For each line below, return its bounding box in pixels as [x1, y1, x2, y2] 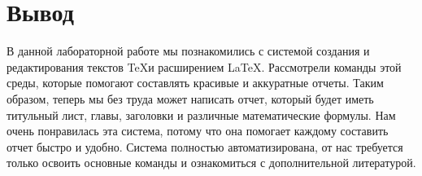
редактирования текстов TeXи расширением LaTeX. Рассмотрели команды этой [7, 58, 402, 75]
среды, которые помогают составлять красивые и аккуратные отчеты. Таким [7, 74, 384, 91]
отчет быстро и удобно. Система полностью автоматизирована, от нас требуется [7, 138, 403, 155]
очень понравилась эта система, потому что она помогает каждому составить [7, 122, 389, 139]
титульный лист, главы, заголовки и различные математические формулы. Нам [7, 106, 396, 123]
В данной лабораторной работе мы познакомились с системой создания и [7, 42, 370, 59]
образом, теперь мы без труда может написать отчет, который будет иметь [7, 90, 374, 107]
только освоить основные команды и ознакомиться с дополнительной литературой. [7, 154, 416, 171]
